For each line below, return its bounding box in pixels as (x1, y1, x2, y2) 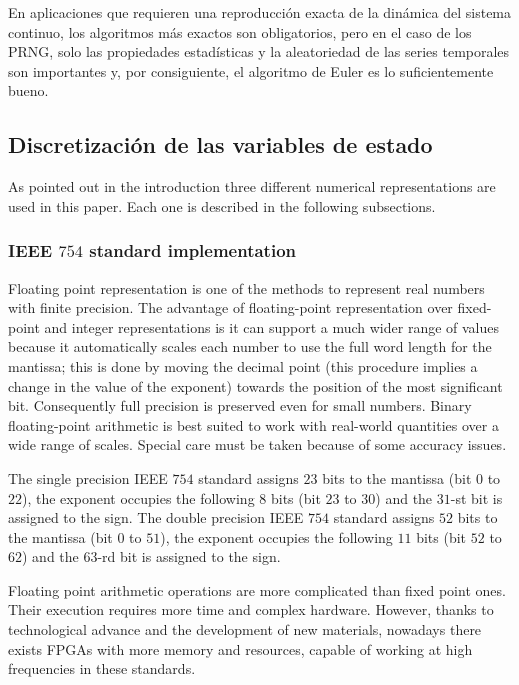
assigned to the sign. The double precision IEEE (8, 507, 304, 528)
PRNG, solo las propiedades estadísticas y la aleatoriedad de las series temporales (8, 41, 510, 62)
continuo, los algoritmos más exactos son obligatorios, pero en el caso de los (8, 21, 472, 42)
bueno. (8, 80, 49, 101)
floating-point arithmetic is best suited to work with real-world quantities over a (8, 414, 499, 435)
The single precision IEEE (8, 467, 168, 488)
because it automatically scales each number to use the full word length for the (8, 336, 492, 357)
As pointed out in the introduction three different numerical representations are (8, 176, 496, 197)
